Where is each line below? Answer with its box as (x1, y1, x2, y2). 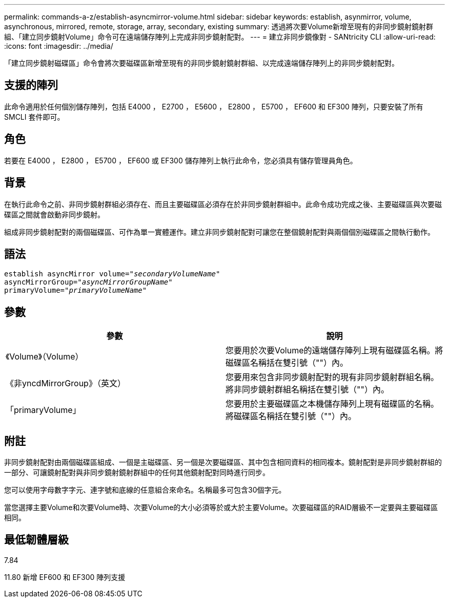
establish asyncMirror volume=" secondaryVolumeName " (4, 270, 220, 278)
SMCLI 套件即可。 (4, 112, 65, 121)
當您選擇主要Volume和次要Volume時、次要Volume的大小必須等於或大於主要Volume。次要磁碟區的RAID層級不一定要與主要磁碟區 (4, 503, 438, 512)
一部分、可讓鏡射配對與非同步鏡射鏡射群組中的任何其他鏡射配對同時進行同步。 (4, 468, 270, 477)
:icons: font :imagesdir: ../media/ (4, 42, 113, 50)
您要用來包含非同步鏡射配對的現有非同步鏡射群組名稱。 (226, 372, 439, 383)
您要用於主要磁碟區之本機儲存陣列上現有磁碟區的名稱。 (226, 399, 439, 409)
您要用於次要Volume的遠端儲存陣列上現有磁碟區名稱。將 (226, 345, 443, 356)
